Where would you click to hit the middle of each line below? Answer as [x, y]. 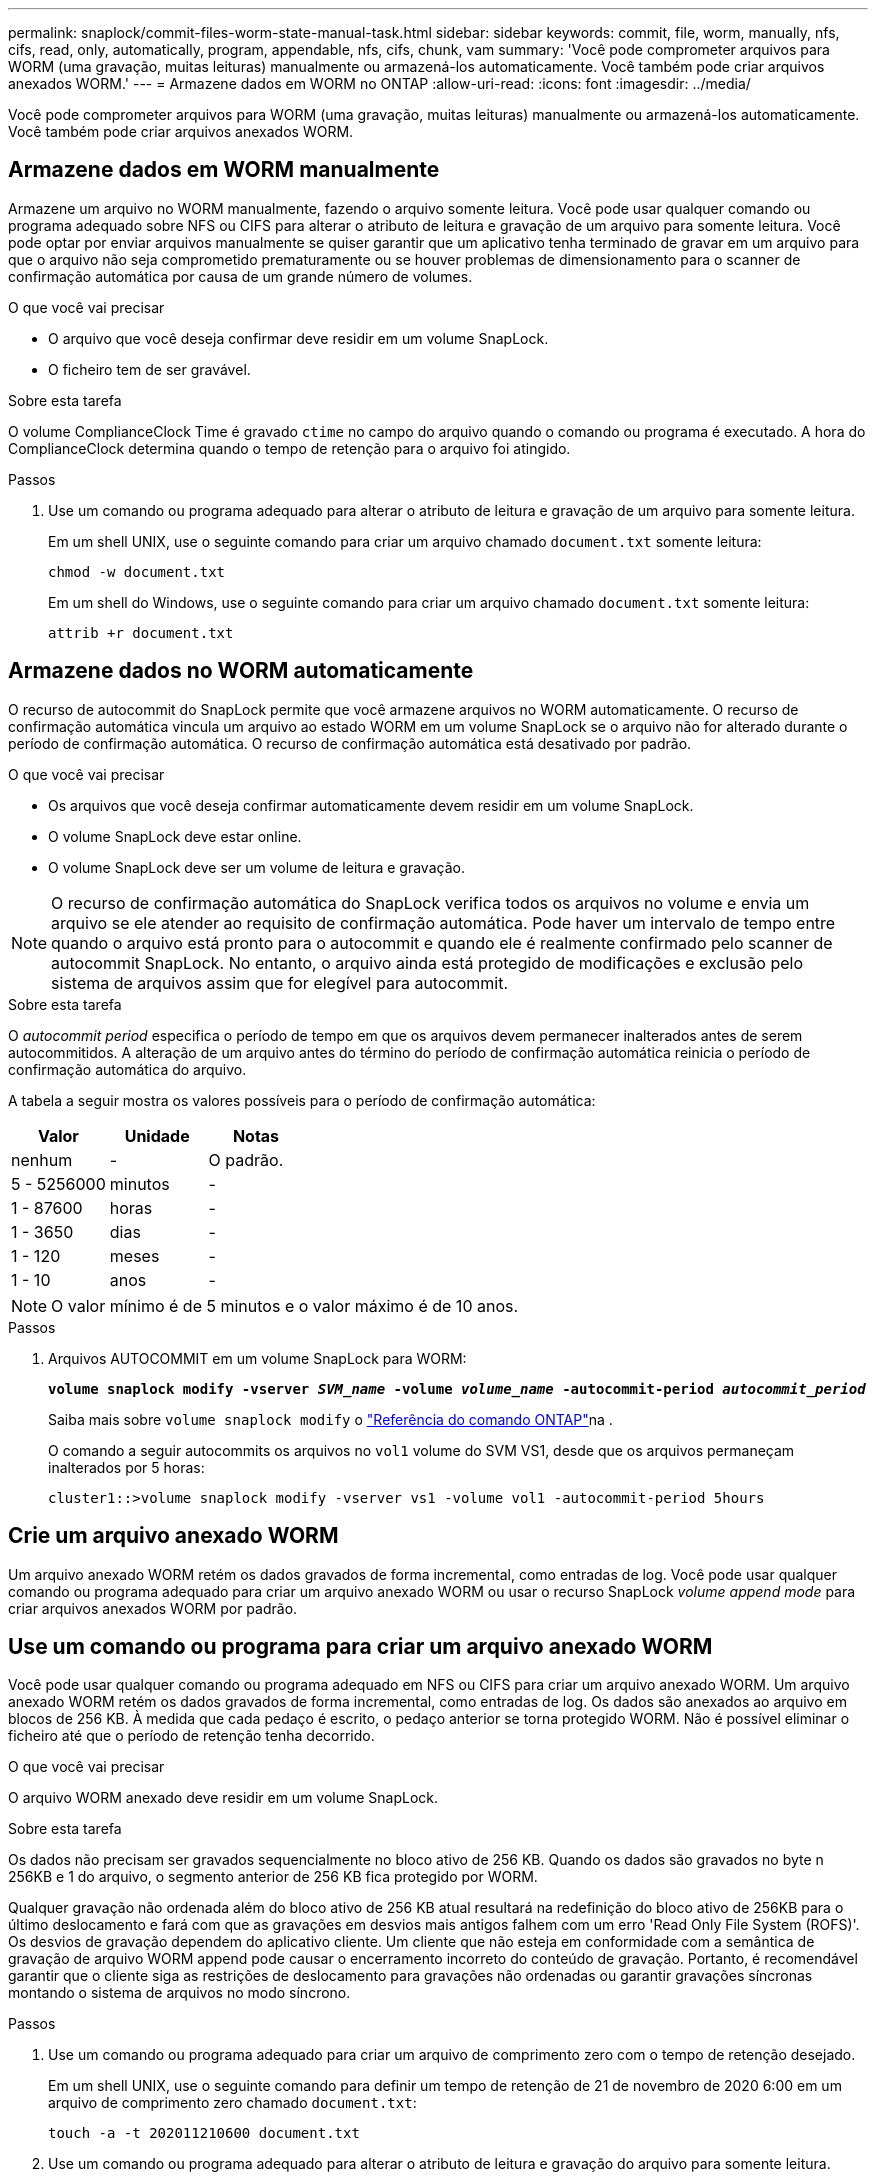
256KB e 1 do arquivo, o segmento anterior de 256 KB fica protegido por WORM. [273, 1877]
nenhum [42, 1159]
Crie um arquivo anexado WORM [173, 1536]
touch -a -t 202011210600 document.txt [204, 2133]
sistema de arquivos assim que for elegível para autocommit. [280, 982]
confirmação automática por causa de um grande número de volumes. [240, 276]
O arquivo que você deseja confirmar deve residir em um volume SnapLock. [298, 338]
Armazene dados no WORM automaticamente [241, 671]
